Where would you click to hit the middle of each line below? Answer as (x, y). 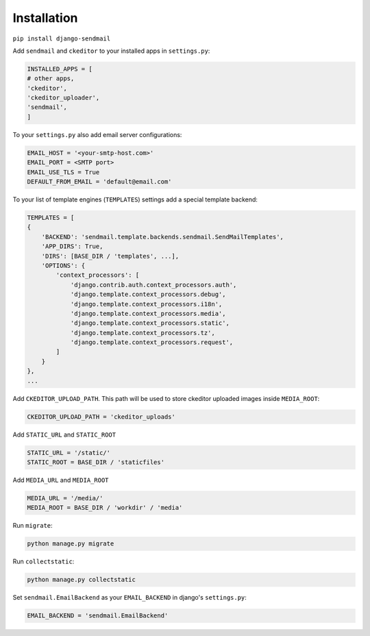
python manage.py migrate (71, 544)
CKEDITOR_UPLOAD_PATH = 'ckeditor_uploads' (101, 417)
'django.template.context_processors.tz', (143, 333)
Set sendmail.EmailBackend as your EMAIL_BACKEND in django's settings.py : (129, 598)
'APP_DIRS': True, (72, 246)
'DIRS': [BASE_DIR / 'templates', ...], (110, 256)
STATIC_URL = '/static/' (69, 453)
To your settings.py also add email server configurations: (97, 134)
